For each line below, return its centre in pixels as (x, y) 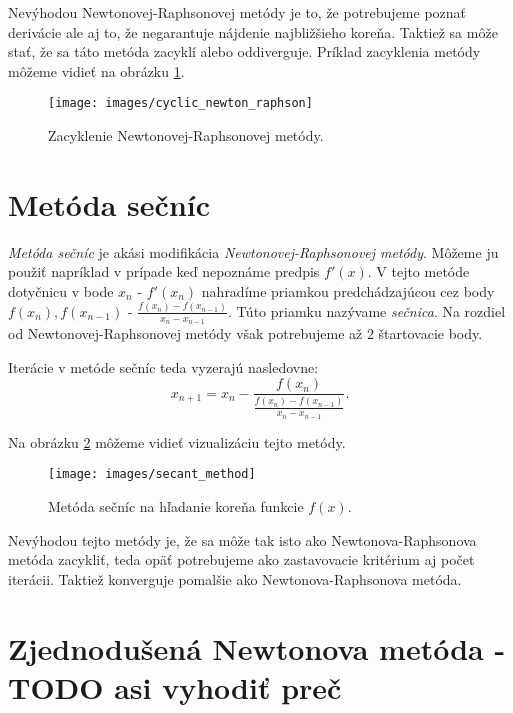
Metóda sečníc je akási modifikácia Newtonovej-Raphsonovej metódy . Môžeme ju (253, 251)
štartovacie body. (430, 333)
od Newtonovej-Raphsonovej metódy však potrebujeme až (185, 333)
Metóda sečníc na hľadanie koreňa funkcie (176, 505)
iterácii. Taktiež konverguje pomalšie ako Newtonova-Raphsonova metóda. (235, 578)
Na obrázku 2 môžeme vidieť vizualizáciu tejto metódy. (177, 441)
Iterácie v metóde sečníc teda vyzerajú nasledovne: (163, 366)
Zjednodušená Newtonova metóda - (257, 647)
